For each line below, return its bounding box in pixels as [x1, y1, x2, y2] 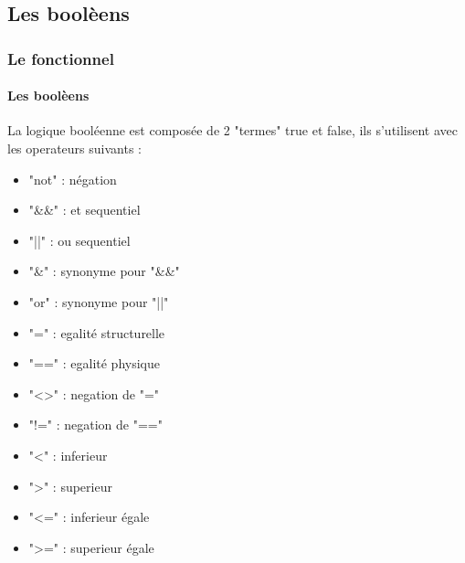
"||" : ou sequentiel [28, 230, 131, 250]
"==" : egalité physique [28, 354, 160, 373]
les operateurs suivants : [7, 139, 142, 158]
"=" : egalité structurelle [28, 323, 165, 342]
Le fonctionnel [7, 47, 114, 69]
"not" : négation [28, 169, 117, 188]
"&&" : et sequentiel [28, 200, 141, 219]
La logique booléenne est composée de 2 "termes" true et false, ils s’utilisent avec [7, 121, 459, 140]
